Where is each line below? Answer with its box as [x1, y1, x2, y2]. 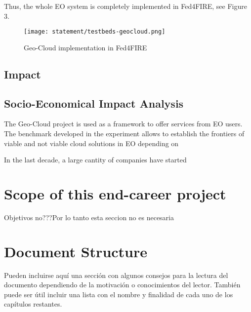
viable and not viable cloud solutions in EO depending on [4, 138, 179, 148]
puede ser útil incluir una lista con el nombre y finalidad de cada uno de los [4, 289, 233, 299]
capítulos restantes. [4, 299, 62, 309]
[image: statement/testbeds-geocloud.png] [24, 28, 166, 36]
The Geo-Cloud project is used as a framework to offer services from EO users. [4, 118, 243, 129]
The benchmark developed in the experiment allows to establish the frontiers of [4, 128, 245, 139]
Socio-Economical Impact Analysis [4, 95, 184, 111]
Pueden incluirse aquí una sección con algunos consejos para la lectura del [4, 270, 228, 280]
